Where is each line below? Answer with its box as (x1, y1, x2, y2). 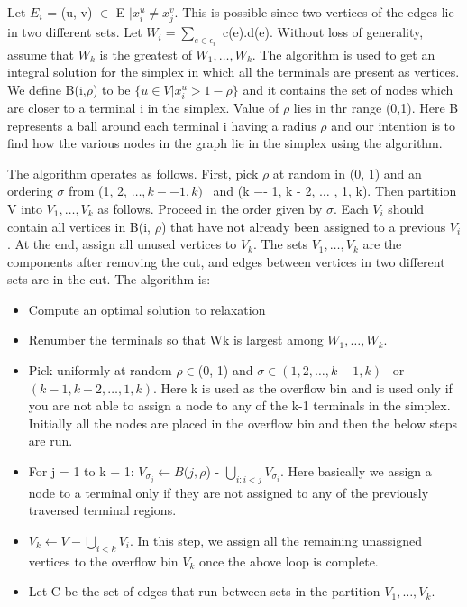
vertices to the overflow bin (28, 551, 179, 570)
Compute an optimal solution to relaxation (28, 299, 266, 318)
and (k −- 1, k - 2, (213, 181, 316, 200)
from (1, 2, (68, 181, 127, 200)
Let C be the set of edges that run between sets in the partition (28, 582, 380, 601)
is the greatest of (99, 44, 192, 63)
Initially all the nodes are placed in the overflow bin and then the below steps (28, 413, 457, 432)
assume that (7, 44, 75, 63)
